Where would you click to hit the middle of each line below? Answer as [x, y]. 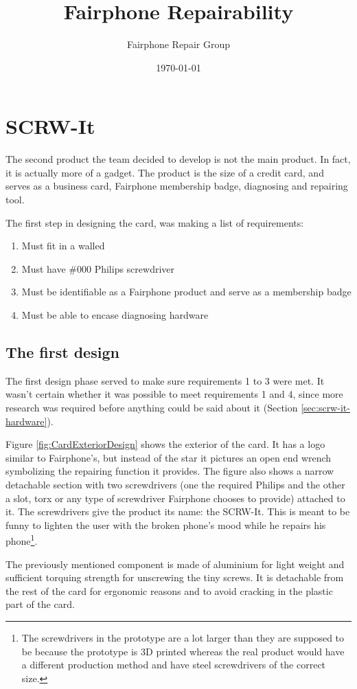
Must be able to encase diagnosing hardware [115, 315]
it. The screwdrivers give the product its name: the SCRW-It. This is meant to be [178, 511]
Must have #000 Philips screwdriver [98, 268]
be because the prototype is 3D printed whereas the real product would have [183, 651]
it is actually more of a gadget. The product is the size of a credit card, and [165, 172]
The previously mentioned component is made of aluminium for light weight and [175, 564]
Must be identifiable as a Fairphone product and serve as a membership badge [186, 292]
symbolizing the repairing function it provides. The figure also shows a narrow [170, 471]
